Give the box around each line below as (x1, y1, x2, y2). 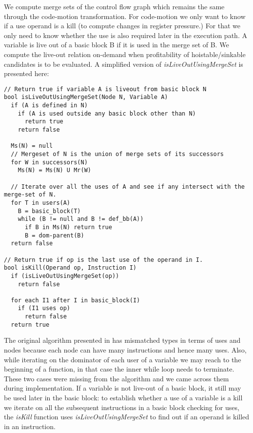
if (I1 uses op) (18, 305, 71, 312)
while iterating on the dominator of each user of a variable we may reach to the (4, 354, 241, 364)
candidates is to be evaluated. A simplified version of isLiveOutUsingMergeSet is (4, 59, 243, 69)
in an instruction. (4, 421, 56, 431)
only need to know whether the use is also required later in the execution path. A (4, 30, 247, 40)
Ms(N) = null (11, 142, 53, 150)
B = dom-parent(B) (24, 232, 84, 239)
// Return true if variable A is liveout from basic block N (4, 85, 207, 93)
